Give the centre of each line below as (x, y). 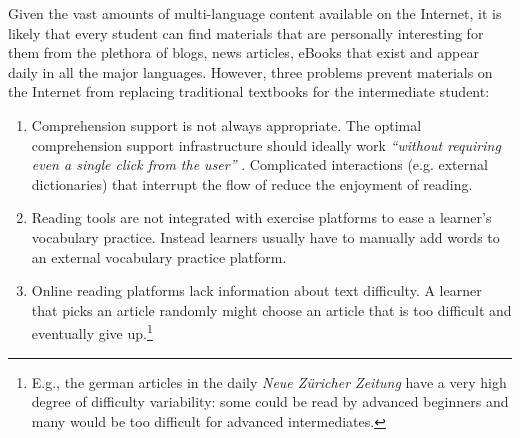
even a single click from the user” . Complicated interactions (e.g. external (259, 164)
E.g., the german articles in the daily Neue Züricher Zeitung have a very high (269, 381)
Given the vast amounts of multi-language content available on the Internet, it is (255, 13)
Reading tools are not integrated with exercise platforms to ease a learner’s (261, 217)
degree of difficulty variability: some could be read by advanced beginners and (270, 401)
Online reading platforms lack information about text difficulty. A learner (256, 290)
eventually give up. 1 (92, 331)
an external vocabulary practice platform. (159, 256)
